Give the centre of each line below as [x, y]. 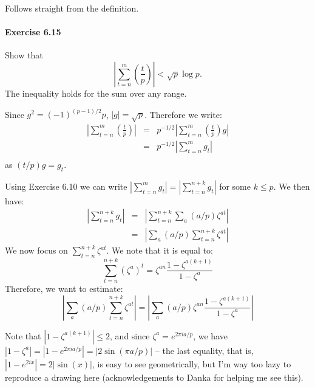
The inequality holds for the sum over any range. [96, 93]
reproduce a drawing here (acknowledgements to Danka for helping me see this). [154, 377]
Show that [24, 55]
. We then [292, 186]
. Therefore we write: [183, 114]
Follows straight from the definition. [72, 8]
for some [235, 186]
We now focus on [36, 250]
